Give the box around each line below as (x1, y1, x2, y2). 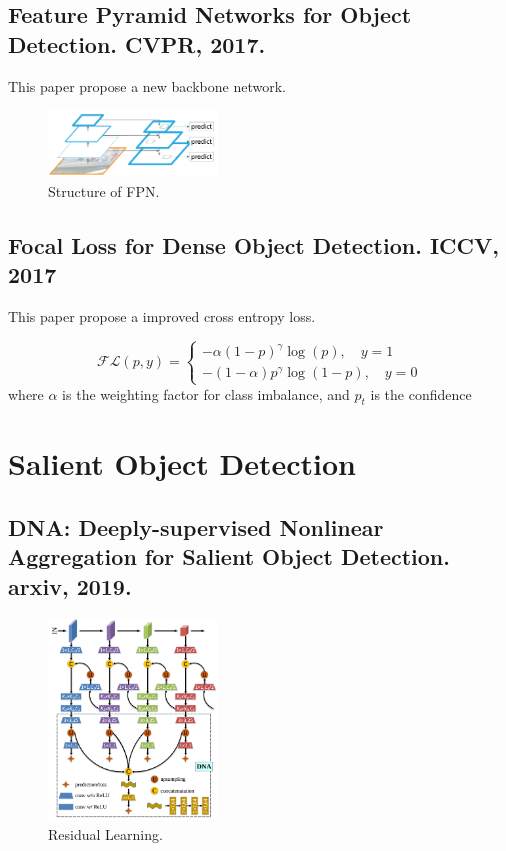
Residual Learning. (48, 823, 163, 844)
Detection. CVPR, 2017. (8, 28, 266, 59)
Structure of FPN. (48, 180, 160, 201)
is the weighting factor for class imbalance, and (62, 383, 350, 404)
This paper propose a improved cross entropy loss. (8, 305, 316, 326)
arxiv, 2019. (8, 570, 132, 601)
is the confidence (370, 383, 472, 404)
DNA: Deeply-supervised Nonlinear (8, 512, 384, 543)
